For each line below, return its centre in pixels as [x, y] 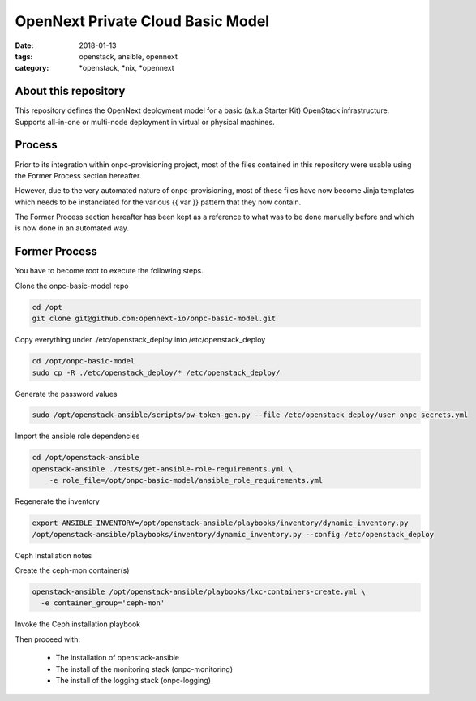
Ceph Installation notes [54, 555]
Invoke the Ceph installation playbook [78, 624]
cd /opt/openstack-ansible [86, 458]
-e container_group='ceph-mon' [103, 603]
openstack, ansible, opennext [128, 56]
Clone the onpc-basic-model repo [72, 286]
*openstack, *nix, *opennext [127, 68]
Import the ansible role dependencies [77, 436]
